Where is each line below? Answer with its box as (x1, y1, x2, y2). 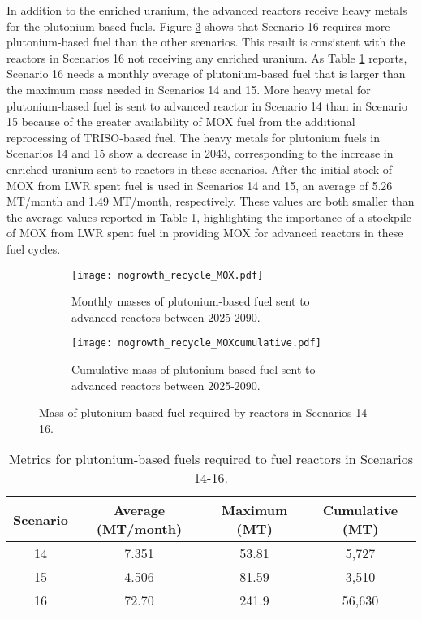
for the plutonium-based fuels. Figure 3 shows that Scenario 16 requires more (6, 17, 390, 34)
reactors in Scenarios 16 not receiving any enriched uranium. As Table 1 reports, (6, 49, 407, 66)
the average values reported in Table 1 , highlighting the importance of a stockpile (6, 208, 411, 225)
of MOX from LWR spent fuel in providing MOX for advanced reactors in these (6, 224, 403, 241)
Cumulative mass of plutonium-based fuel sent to (71, 361, 316, 377)
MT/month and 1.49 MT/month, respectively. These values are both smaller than (6, 193, 415, 210)
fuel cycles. (6, 240, 61, 257)
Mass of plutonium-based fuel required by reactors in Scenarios (39, 404, 352, 421)
